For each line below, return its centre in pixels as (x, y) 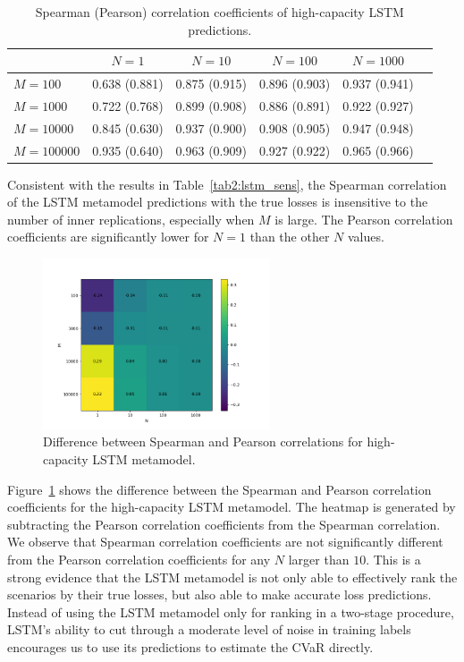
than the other (290, 237)
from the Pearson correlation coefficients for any (139, 559)
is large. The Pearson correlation (364, 219)
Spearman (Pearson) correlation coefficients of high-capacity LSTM (219, 12)
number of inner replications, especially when (131, 219)
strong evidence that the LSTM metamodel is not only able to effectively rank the (232, 577)
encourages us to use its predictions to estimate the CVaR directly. (190, 646)
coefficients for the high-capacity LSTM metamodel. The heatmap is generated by (232, 507)
